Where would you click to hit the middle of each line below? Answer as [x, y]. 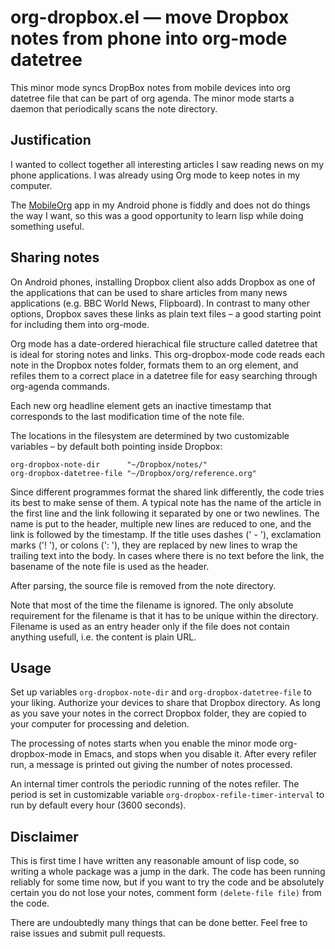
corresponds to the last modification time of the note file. [127, 416]
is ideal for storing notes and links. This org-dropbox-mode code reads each [168, 354]
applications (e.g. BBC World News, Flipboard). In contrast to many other [160, 303]
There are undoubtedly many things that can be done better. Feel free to [159, 923]
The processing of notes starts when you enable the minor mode [144, 743]
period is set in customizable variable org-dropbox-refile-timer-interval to [167, 795]
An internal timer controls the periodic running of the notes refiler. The [155, 784]
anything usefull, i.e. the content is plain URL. [103, 637]
